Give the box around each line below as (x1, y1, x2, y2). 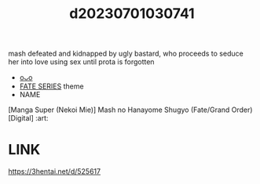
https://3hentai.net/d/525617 (8, 167, 101, 176)
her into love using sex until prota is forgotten (8, 57, 155, 67)
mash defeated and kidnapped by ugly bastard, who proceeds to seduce (8, 49, 244, 59)
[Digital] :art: (8, 114, 49, 123)
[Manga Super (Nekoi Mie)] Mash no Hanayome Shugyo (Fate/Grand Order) (8, 105, 253, 114)
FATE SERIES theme (19, 81, 84, 91)
